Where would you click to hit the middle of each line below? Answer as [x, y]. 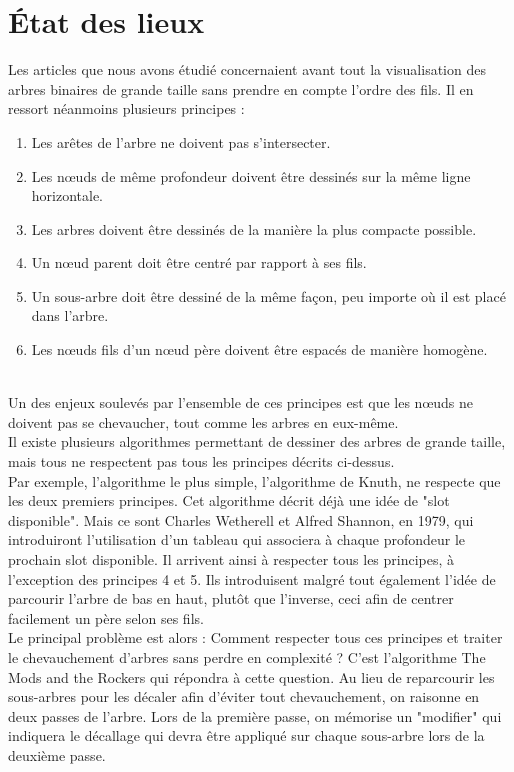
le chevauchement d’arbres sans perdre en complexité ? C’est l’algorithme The [247, 656]
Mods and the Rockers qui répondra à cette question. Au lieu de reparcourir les [251, 676]
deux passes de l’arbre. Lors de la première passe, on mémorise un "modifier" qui [255, 715]
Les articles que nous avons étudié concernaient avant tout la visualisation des [247, 69]
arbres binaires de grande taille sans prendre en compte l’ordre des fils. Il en [241, 88]
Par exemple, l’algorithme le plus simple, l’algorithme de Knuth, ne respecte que [254, 480]
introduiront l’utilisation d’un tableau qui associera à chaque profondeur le [237, 539]
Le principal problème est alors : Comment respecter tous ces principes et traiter [255, 637]
